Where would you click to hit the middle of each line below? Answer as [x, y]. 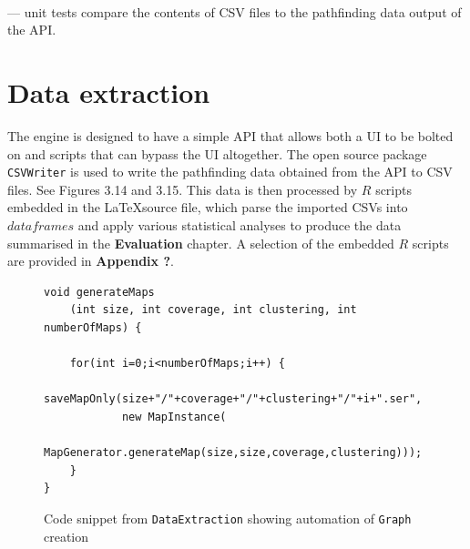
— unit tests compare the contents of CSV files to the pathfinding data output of [235, 11]
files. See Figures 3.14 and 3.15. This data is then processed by [183, 189]
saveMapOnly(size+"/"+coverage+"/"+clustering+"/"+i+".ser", [233, 399]
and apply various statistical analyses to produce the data [240, 224]
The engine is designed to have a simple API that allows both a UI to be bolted [230, 135]
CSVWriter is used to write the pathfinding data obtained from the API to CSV [230, 172]
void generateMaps [99, 292]
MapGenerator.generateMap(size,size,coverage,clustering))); [233, 453]
